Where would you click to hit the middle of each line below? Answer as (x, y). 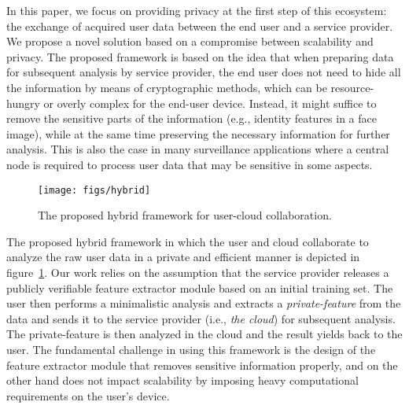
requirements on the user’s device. (88, 395)
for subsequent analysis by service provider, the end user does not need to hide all (204, 72)
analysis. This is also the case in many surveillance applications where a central (198, 149)
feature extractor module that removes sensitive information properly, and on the (202, 365)
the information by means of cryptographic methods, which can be (167, 87)
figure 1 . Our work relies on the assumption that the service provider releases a (198, 272)
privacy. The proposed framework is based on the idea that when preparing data (200, 56)
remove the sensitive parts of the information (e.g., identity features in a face (192, 118)
